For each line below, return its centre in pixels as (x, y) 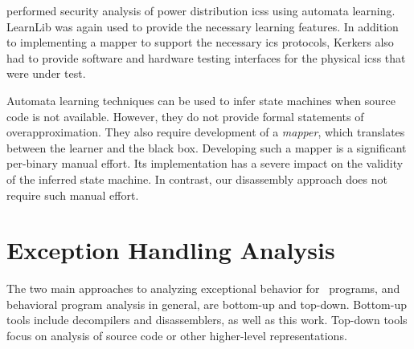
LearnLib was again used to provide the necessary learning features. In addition (203, 26)
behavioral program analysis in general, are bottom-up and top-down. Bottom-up (207, 304)
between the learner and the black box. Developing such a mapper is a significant (207, 147)
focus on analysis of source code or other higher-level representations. (177, 336)
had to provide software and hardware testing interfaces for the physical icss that (206, 57)
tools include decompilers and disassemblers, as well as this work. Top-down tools (207, 320)
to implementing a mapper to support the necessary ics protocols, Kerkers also (200, 42)
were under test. (46, 73)
